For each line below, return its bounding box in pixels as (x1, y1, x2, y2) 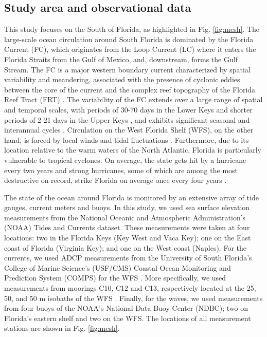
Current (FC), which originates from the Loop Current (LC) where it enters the (4, 44, 256, 54)
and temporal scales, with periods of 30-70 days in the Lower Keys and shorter (4, 104, 253, 115)
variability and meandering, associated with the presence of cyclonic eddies (4, 74, 240, 85)
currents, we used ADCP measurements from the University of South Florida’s (4, 252, 252, 263)
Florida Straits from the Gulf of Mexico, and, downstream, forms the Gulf (4, 53, 238, 64)
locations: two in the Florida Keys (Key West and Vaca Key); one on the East (4, 232, 251, 243)
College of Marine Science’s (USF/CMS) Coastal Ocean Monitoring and (4, 262, 231, 273)
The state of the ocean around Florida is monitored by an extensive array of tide (4, 192, 259, 202)
